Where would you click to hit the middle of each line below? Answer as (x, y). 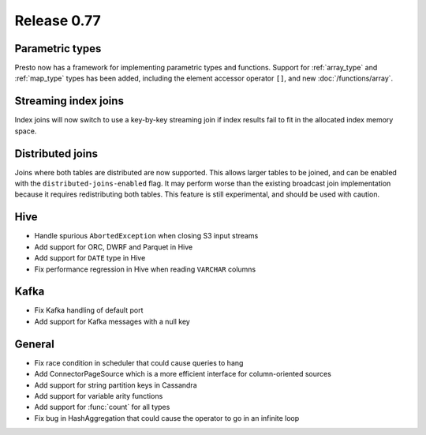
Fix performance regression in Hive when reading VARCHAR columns (145, 269)
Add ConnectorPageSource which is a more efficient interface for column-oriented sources (183, 374)
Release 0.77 (58, 21)
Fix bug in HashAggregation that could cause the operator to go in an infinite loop (167, 418)
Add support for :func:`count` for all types (102, 407)
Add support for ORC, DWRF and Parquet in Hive (114, 247)
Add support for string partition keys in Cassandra (116, 385)
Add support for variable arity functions (99, 396)
